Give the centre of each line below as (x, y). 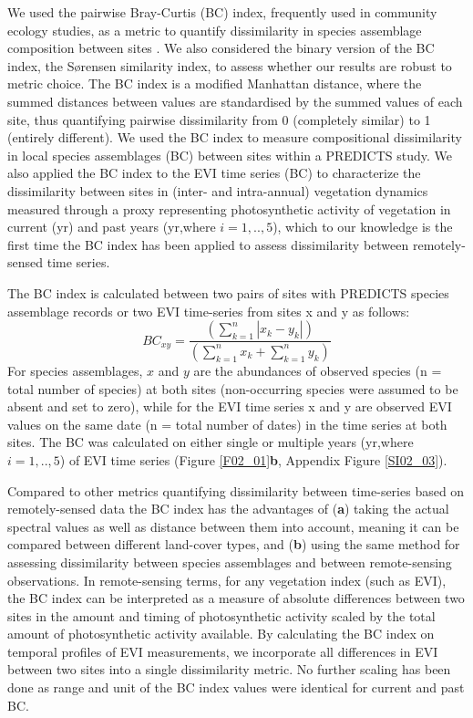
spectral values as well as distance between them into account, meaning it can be (233, 526)
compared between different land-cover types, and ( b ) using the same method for (234, 544)
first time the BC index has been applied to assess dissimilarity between (208, 244)
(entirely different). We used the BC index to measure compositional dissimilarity (235, 137)
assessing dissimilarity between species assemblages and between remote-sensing (230, 562)
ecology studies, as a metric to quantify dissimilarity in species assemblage (215, 30)
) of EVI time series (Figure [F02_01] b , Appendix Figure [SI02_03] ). (253, 459)
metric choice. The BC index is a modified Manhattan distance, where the (215, 83)
